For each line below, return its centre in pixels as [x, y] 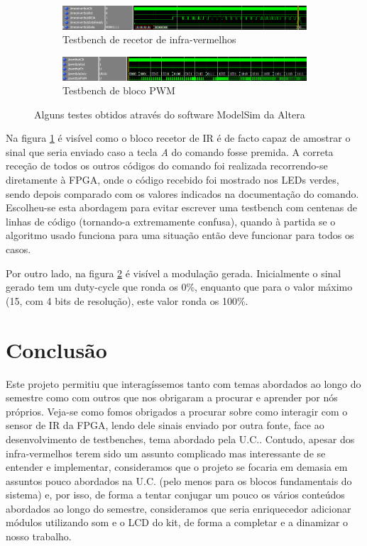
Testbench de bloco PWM [119, 90]
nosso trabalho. [39, 536]
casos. [18, 249]
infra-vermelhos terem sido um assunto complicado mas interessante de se [166, 453]
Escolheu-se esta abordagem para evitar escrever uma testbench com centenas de [182, 207]
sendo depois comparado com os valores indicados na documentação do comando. [182, 193]
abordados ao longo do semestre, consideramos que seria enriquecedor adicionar [179, 508]
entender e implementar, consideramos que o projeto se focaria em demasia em [177, 467]
